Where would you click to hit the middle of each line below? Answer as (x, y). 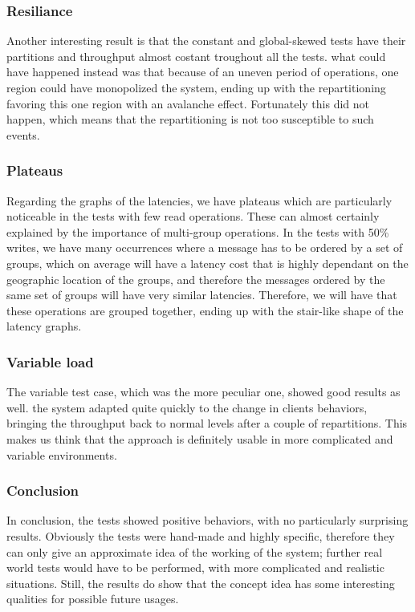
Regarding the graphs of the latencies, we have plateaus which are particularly (199, 200)
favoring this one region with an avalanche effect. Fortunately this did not (188, 103)
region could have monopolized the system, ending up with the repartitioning (196, 87)
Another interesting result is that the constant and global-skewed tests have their (206, 41)
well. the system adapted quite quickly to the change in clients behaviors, (187, 407)
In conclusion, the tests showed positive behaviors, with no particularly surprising (207, 520)
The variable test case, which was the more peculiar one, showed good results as (203, 392)
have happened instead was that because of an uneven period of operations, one (203, 72)
